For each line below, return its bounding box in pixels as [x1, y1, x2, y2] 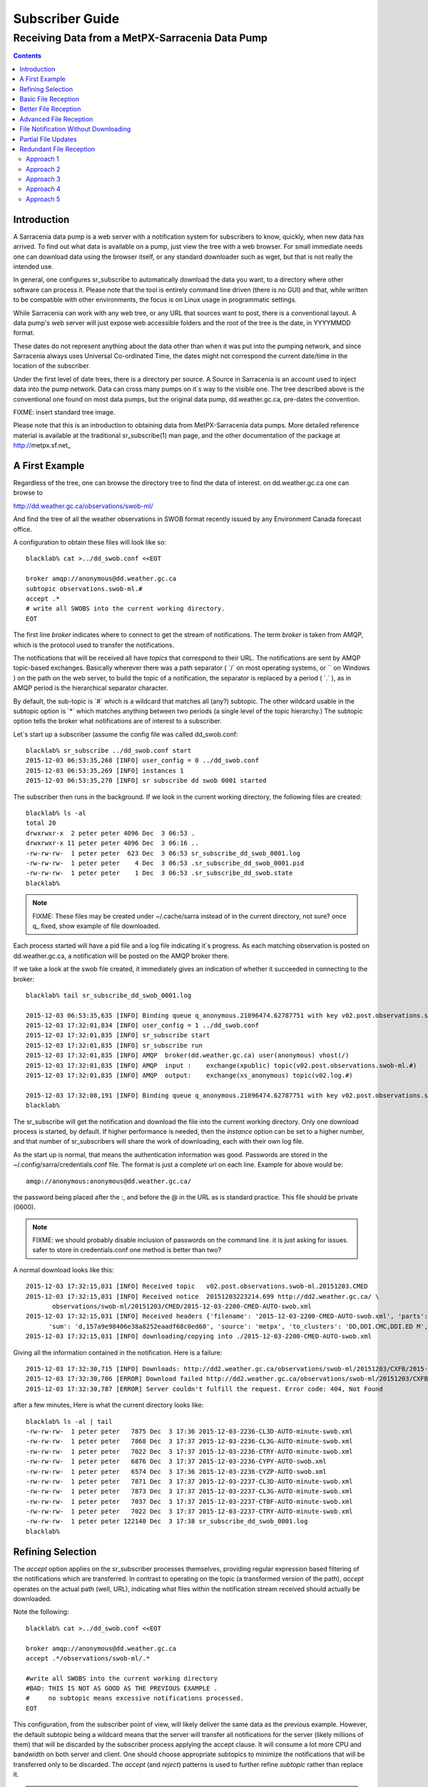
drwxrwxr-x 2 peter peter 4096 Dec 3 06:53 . [26, 829, 195, 837]
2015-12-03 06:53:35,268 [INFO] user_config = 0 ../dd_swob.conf [26, 756, 260, 765]
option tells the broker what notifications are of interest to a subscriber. [13, 717, 223, 726]
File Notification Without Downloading [19, 125, 131, 134]
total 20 [26, 819, 56, 827]
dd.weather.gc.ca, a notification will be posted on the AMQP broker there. [13, 951, 230, 960]
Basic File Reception [19, 94, 80, 103]
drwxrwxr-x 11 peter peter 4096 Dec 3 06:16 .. [26, 839, 199, 847]
